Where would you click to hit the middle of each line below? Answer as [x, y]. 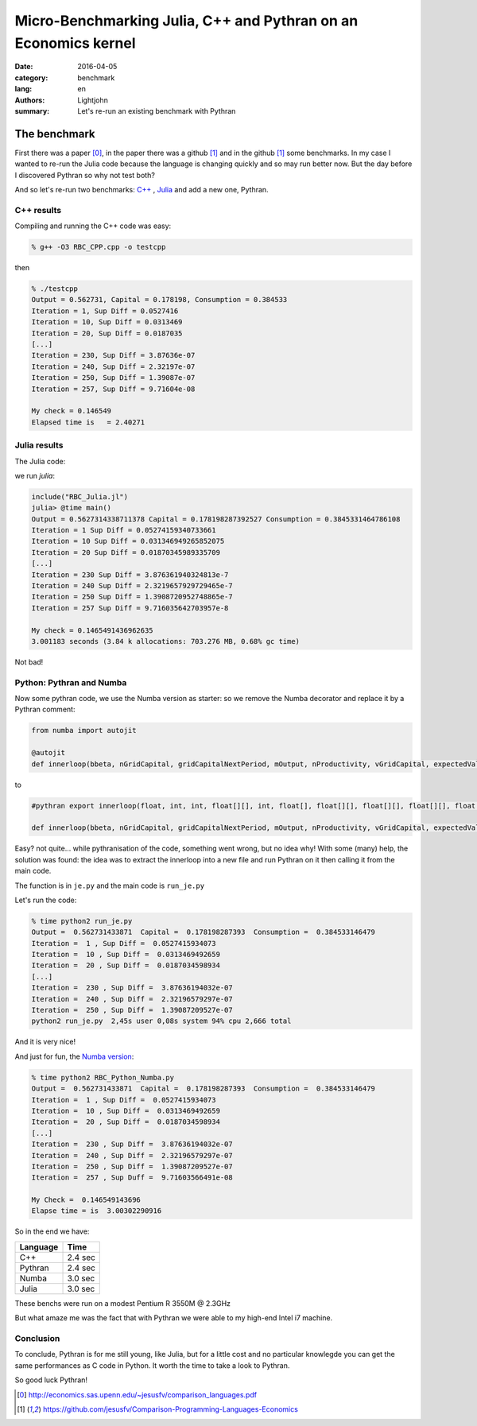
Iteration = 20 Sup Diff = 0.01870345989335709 [126, 552]
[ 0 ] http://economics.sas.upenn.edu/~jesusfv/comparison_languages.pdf [137, 1394]
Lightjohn [93, 100]
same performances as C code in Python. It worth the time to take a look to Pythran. [152, 1365]
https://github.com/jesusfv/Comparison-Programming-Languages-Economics [170, 1409]
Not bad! [29, 662]
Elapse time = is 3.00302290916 [97, 1211]
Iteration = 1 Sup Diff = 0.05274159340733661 [124, 530]
